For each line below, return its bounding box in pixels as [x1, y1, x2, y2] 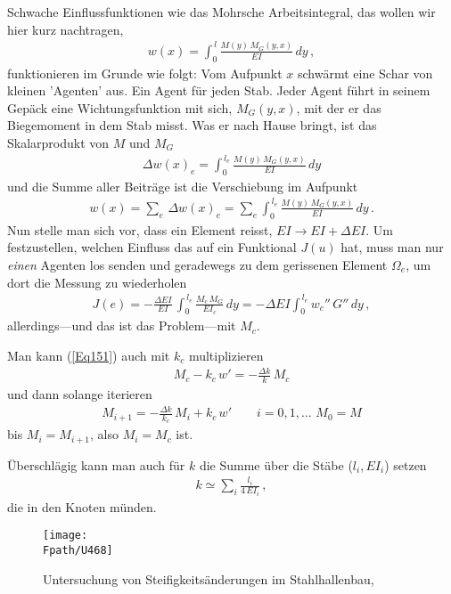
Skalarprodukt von [7, 133, 110, 151]
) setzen [384, 455, 427, 474]
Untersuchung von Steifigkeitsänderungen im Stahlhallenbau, [43, 569, 374, 588]
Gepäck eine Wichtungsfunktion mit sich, [7, 98, 233, 117]
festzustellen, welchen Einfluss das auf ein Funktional [7, 238, 297, 256]
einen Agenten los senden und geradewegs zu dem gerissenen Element [7, 255, 388, 273]
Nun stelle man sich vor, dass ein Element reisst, [7, 220, 273, 239]
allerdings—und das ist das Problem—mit [7, 316, 236, 335]
